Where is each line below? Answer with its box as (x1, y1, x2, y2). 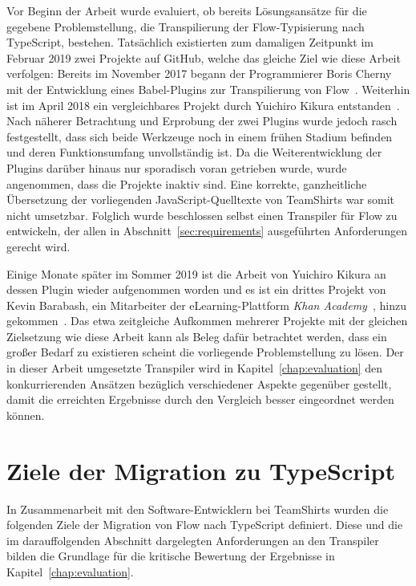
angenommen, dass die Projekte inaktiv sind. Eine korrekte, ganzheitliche (6, 175, 367, 192)
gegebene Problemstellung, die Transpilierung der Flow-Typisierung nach (6, 18, 365, 35)
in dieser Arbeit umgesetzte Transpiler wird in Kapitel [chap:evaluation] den (6, 360, 383, 376)
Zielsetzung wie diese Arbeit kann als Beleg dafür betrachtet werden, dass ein (6, 328, 387, 344)
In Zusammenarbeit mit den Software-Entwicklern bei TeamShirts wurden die (6, 500, 389, 517)
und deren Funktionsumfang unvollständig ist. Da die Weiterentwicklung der (6, 144, 382, 161)
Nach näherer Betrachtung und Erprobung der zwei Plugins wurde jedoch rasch (6, 112, 398, 129)
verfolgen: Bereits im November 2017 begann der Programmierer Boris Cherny (6, 65, 392, 82)
